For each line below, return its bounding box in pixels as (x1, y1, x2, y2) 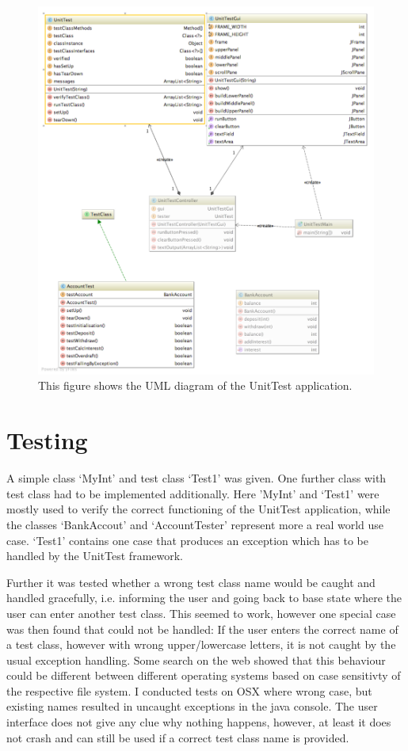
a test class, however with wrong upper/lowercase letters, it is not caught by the (6, 636, 396, 653)
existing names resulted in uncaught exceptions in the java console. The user (6, 698, 378, 715)
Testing (6, 424, 88, 456)
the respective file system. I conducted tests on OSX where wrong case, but (6, 682, 372, 699)
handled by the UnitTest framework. (6, 547, 184, 564)
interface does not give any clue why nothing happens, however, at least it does (6, 714, 391, 730)
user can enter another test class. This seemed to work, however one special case (6, 604, 396, 621)
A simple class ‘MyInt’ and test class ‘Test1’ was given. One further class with (6, 470, 387, 486)
